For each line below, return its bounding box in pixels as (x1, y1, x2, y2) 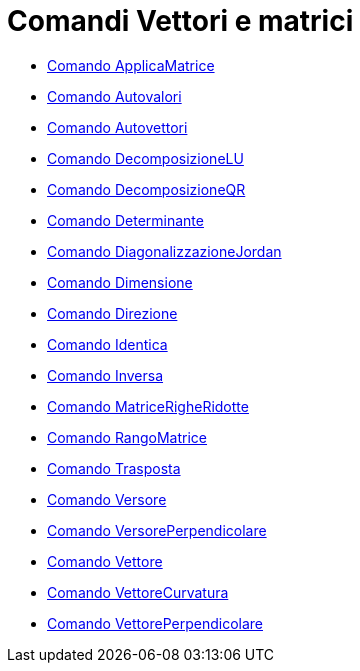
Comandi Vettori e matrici (7, 4, 354, 38)
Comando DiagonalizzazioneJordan (47, 242, 282, 260)
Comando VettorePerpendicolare (47, 614, 263, 632)
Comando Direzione (47, 304, 178, 322)
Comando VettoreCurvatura (47, 583, 229, 601)
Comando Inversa (47, 366, 164, 384)
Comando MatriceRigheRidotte (47, 397, 249, 415)
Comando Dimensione (47, 273, 193, 291)
